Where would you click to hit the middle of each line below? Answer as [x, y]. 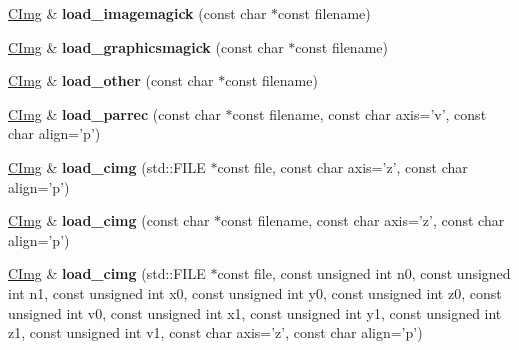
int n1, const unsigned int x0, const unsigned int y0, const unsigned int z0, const [255, 292]
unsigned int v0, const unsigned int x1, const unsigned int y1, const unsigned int [255, 312]
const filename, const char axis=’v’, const [359, 113]
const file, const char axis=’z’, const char [342, 166]
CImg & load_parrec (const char [114, 113]
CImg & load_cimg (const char [109, 220]
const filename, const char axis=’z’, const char [363, 220]
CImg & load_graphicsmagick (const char [146, 46]
